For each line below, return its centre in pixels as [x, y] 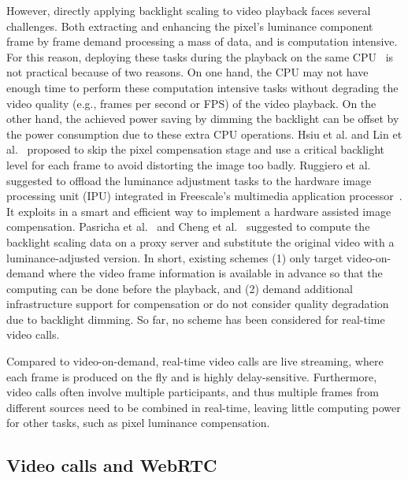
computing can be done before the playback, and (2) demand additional [180, 288]
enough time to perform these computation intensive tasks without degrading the [202, 87]
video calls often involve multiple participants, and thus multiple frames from [193, 392]
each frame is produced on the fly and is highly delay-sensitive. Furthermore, [192, 376]
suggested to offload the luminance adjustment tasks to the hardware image [189, 180]
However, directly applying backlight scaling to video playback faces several [189, 10]
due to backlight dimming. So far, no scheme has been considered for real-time [196, 319]
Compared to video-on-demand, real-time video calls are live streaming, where [195, 361]
